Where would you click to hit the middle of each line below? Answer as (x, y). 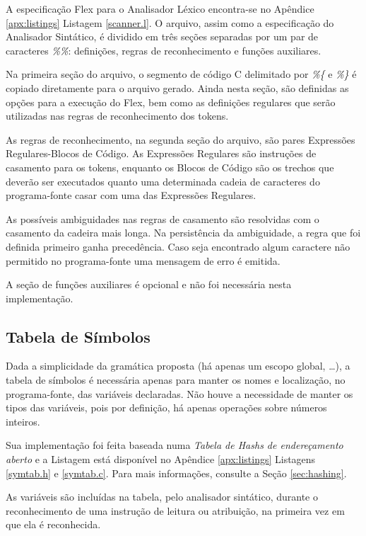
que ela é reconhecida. (53, 524)
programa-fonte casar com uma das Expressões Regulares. (131, 195)
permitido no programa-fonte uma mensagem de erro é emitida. (143, 260)
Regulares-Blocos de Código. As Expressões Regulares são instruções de (161, 153)
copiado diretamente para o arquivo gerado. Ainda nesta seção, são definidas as (177, 87)
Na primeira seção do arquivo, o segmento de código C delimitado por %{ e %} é (181, 74)
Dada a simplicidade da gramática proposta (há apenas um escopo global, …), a (178, 366)
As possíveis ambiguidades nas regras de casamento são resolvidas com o (163, 218)
